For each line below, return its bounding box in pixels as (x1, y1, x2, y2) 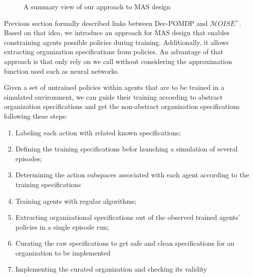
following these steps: (4, 110, 67, 121)
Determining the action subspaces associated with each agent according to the (15, 170, 249, 180)
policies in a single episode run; (15, 221, 109, 232)
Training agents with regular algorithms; (15, 195, 137, 206)
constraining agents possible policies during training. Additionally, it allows (4, 37, 229, 47)
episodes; (15, 153, 42, 163)
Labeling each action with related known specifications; (15, 127, 181, 137)
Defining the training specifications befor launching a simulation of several (15, 144, 238, 154)
